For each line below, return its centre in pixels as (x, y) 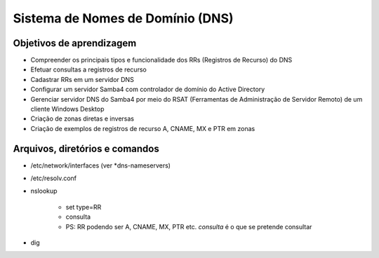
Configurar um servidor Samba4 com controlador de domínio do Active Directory (148, 89)
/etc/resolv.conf (54, 178)
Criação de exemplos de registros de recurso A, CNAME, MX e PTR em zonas (143, 128)
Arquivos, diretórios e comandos (86, 148)
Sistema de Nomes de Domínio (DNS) (124, 18)
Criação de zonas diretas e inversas (82, 118)
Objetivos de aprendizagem (75, 43)
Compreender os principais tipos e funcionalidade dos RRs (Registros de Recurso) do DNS (161, 60)
